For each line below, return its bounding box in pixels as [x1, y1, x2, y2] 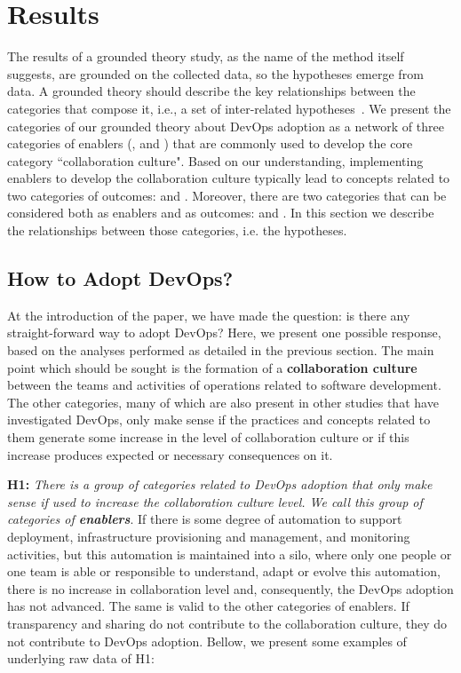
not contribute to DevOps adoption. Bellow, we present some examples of [7, 631, 407, 650]
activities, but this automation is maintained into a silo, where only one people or [7, 544, 452, 563]
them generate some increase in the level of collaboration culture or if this [7, 428, 409, 447]
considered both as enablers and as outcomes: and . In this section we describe [7, 203, 434, 222]
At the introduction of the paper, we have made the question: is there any [7, 305, 410, 324]
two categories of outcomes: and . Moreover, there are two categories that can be [7, 186, 447, 204]
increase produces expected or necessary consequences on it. [7, 445, 333, 463]
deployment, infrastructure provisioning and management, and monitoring [7, 527, 410, 545]
